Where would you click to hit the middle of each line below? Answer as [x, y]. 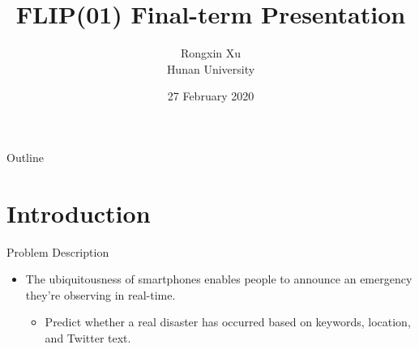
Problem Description [58, 251]
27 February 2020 [211, 96]
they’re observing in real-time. [100, 294]
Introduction [79, 213]
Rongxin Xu [211, 53]
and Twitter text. [88, 338]
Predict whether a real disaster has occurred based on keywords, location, [228, 322]
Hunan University [211, 68]
